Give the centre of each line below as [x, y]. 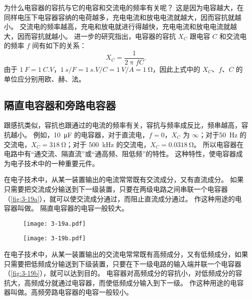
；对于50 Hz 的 [223, 135]
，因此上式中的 [177, 69]
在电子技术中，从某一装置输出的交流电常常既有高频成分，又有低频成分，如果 [126, 254]
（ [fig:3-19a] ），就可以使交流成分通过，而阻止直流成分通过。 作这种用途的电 [123, 198]
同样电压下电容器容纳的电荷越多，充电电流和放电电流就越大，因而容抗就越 [123, 17]
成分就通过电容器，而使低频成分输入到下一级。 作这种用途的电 [137, 282]
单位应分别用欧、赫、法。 [45, 78]
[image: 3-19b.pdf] [55, 239]
